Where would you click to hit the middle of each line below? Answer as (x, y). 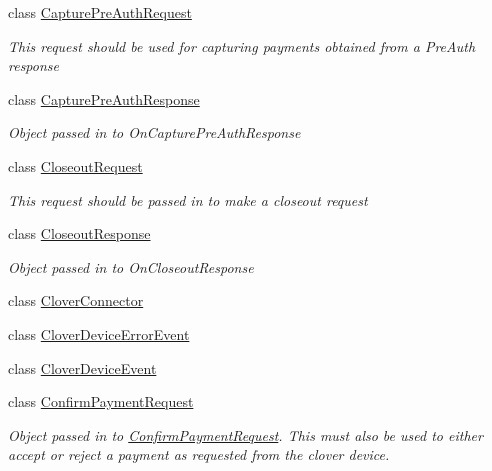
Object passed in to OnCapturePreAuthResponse (154, 132)
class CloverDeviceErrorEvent (99, 333)
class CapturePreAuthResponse (104, 98)
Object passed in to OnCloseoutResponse (131, 266)
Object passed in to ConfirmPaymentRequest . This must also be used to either (245, 434)
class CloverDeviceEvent (82, 367)
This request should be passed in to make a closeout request (188, 199)
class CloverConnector (76, 300)
